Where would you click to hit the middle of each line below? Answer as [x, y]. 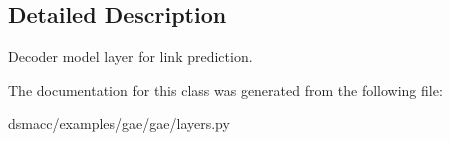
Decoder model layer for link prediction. [130, 56]
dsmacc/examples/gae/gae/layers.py [119, 123]
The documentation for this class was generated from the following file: [225, 89]
